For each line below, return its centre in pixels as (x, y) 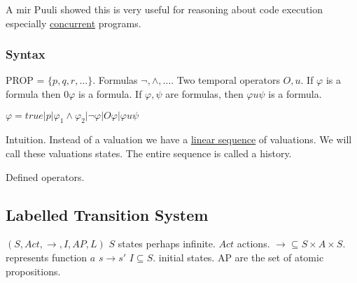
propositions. (33, 271)
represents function (47, 257)
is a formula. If (110, 94)
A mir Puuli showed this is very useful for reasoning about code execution (164, 9)
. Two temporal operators (225, 80)
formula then (33, 94)
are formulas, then (204, 94)
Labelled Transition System (107, 214)
